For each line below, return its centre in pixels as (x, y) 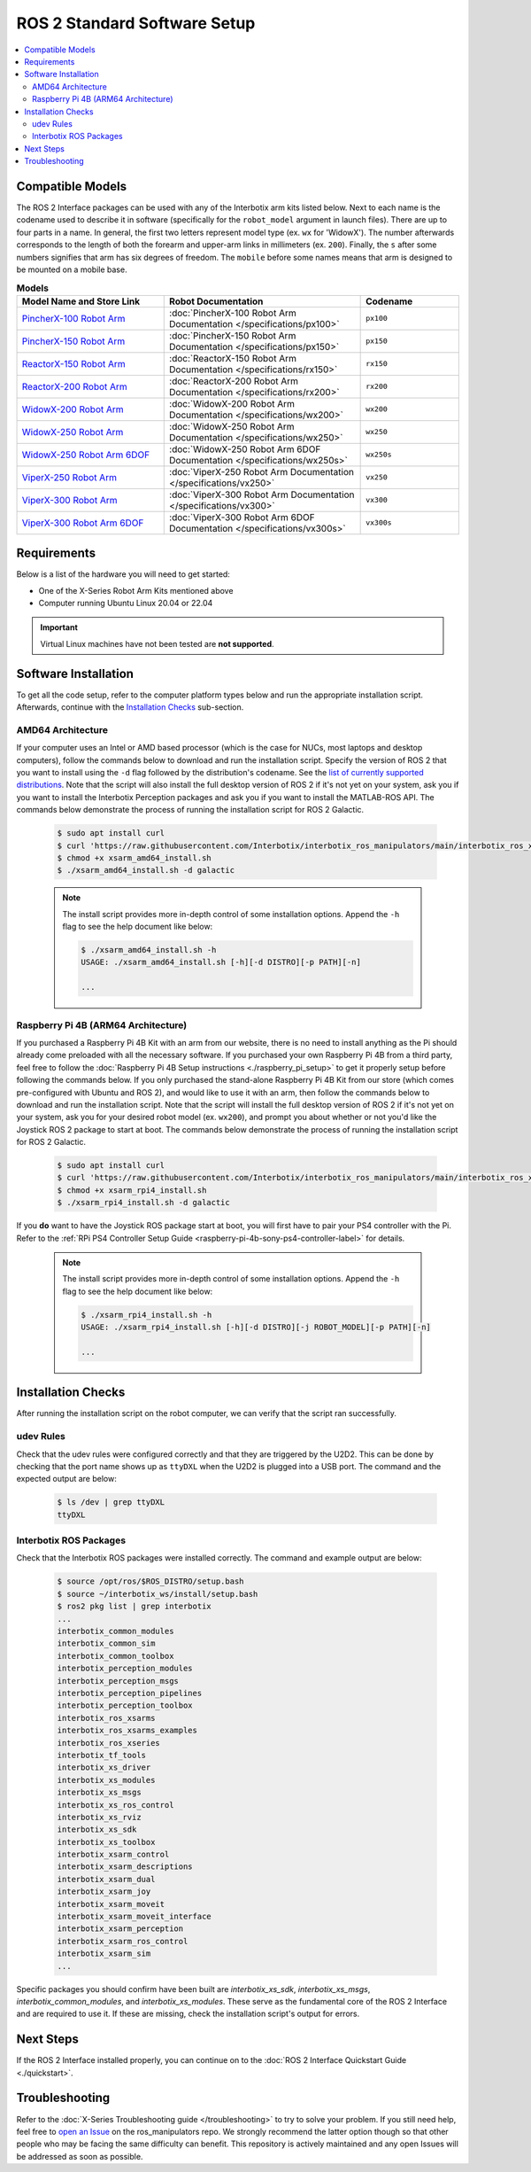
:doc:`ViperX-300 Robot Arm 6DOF (242, 517)
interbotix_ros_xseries (109, 1743)
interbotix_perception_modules (125, 1669)
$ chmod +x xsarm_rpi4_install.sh (132, 1190)
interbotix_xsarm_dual (106, 1879)
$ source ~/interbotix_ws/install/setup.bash (158, 1594)
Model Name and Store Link (81, 301)
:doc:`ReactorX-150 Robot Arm (233, 358)
